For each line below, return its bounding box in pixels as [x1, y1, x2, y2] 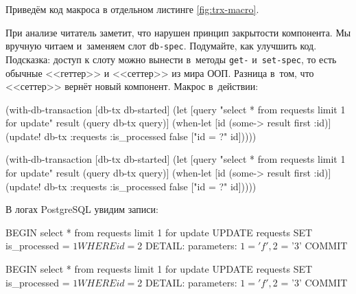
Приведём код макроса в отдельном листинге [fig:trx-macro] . [5, 2, 259, 16]
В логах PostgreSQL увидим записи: [5, 202, 158, 216]
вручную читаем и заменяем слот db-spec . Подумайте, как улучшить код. [5, 38, 317, 53]
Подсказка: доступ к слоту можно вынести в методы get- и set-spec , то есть [5, 52, 337, 66]
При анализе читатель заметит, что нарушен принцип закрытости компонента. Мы [5, 25, 351, 39]
